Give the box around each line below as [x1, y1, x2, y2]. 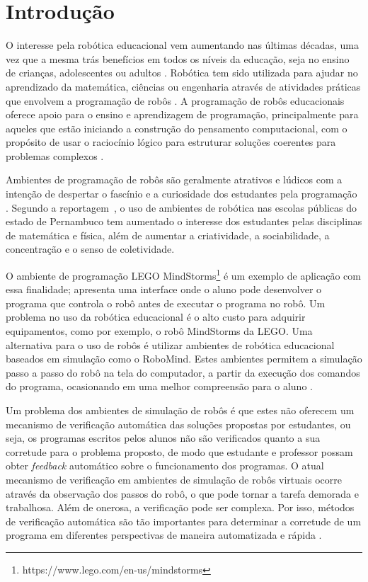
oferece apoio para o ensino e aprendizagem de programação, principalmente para [6, 107, 359, 122]
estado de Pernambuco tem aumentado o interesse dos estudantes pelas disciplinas [6, 214, 362, 229]
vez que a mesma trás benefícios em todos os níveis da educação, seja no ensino [6, 51, 350, 66]
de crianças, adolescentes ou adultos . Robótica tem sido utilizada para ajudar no [6, 65, 358, 80]
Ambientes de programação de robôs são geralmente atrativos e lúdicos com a [6, 172, 343, 187]
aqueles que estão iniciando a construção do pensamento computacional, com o [6, 120, 347, 135]
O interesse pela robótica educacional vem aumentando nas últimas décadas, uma [6, 38, 359, 52]
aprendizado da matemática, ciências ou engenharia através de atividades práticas [6, 79, 361, 93]
